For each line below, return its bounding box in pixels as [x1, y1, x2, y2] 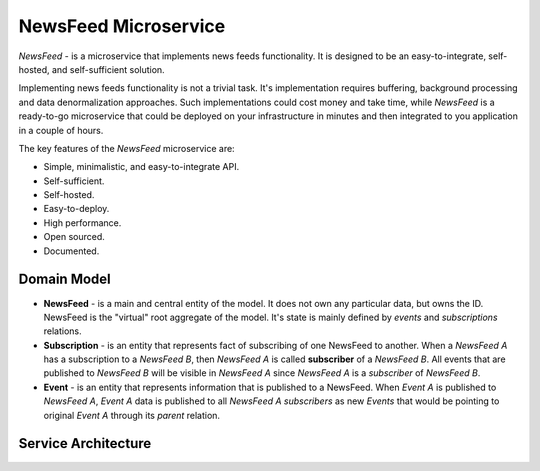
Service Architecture [18, 435, 152, 452]
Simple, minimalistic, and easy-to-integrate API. [43, 161, 240, 173]
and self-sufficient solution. [51, 63, 165, 75]
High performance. [43, 216, 122, 229]
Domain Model [18, 271, 112, 288]
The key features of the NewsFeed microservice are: [18, 142, 235, 154]
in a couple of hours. [18, 124, 104, 136]
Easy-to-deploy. [43, 203, 110, 215]
